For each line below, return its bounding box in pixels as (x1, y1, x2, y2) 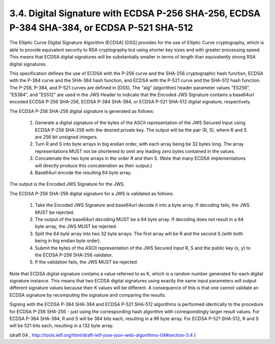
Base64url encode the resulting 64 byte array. (35, 169, 132, 176)
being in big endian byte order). (35, 238, 101, 244)
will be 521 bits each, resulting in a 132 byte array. (9, 323, 114, 329)
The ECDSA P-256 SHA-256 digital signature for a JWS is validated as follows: (9, 190, 174, 196)
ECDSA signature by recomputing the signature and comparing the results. (9, 292, 167, 298)
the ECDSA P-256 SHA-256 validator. (35, 252, 113, 258)
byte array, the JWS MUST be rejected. (35, 223, 117, 230)
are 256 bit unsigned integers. (35, 134, 98, 140)
